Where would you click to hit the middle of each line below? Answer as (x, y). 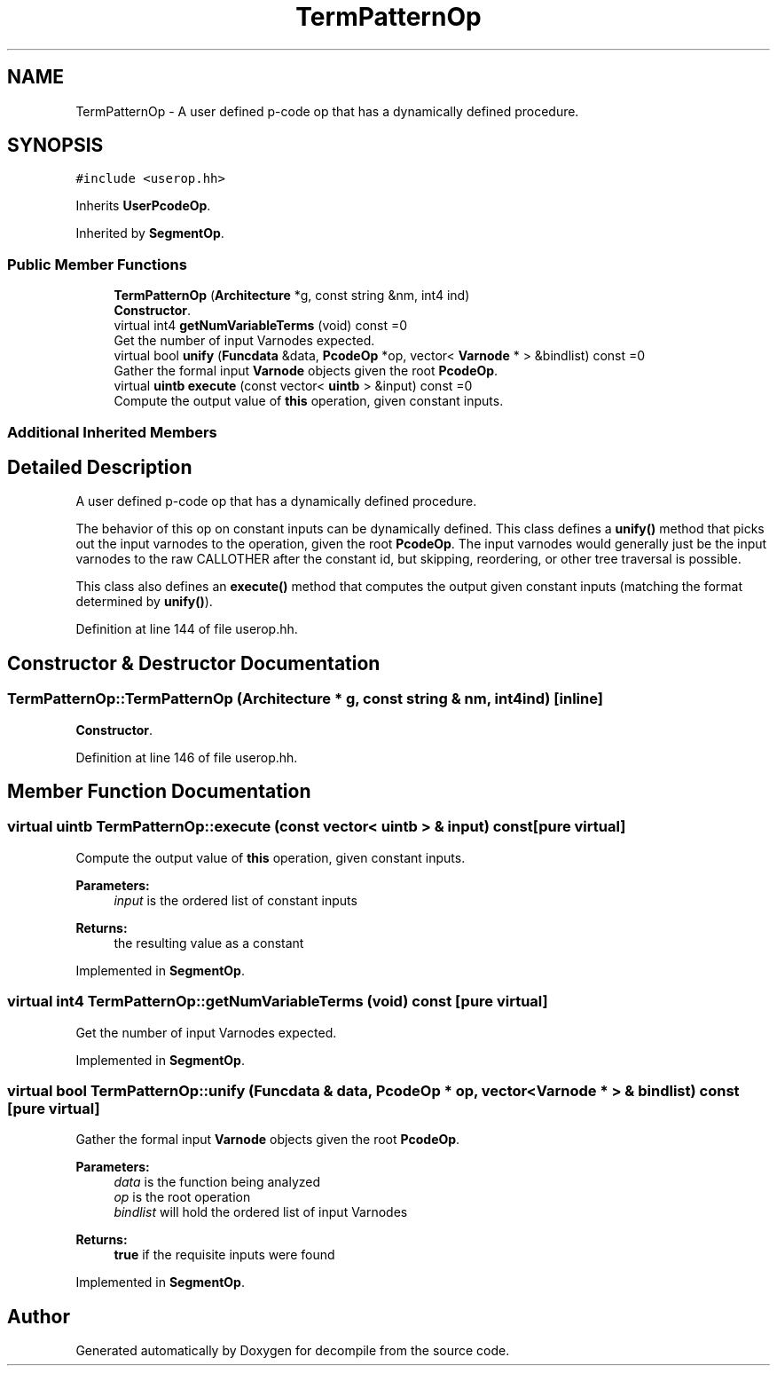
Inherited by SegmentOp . (150, 233)
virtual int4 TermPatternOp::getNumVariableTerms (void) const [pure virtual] (278, 1002)
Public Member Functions (97, 264)
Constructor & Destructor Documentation (194, 663)
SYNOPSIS (55, 146)
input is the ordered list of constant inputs (235, 900)
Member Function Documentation (159, 792)
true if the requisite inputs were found (224, 1255)
